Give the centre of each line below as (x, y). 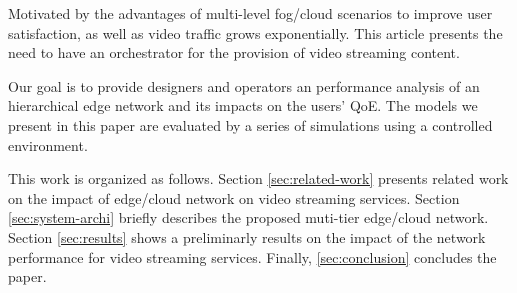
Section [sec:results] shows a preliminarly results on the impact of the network (247, 236)
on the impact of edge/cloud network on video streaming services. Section (234, 197)
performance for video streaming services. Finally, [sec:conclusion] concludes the (252, 256)
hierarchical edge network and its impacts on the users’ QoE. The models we (243, 105)
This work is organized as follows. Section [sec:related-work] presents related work (258, 178)
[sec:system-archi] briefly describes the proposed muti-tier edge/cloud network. (248, 217)
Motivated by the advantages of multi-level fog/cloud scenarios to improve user (250, 13)
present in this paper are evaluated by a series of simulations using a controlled (250, 124)
